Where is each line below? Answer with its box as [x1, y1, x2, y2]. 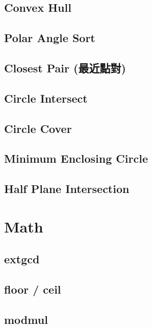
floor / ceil [4, 281, 61, 297]
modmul [4, 311, 48, 327]
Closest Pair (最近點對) [4, 60, 126, 75]
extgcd [4, 251, 40, 267]
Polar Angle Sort [4, 30, 95, 46]
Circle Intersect [4, 90, 88, 106]
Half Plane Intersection [4, 181, 130, 197]
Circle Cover [4, 120, 72, 136]
